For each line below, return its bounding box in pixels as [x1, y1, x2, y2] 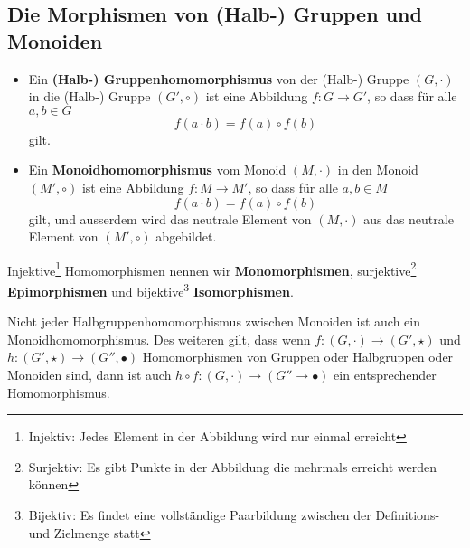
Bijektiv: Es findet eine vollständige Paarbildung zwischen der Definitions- [28, 505, 440, 524]
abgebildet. [155, 227, 217, 246]
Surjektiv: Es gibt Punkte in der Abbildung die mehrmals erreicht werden [28, 457, 437, 476]
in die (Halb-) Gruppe [28, 87, 151, 106]
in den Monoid [337, 160, 418, 179]
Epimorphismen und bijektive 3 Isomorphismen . [7, 279, 294, 300]
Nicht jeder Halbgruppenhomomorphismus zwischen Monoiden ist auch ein [7, 312, 421, 331]
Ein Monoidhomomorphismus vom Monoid [28, 160, 287, 179]
